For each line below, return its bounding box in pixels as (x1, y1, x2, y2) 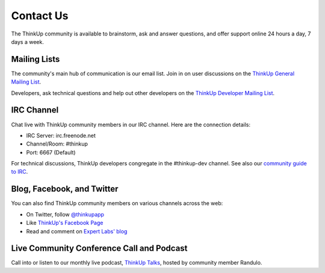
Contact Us (11, 9, 69, 22)
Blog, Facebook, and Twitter (11, 184, 119, 194)
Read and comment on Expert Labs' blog (26, 227, 128, 235)
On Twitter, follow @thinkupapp (26, 210, 105, 218)
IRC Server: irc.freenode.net (26, 132, 96, 139)
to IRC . (11, 168, 28, 176)
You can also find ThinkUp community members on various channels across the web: (11, 200, 223, 207)
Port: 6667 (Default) (26, 149, 76, 156)
